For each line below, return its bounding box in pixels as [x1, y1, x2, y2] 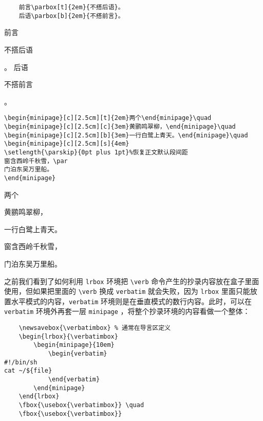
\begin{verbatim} [48, 350, 107, 358]
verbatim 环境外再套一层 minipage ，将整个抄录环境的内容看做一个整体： [4, 306, 250, 317]
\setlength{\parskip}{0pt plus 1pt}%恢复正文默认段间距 [4, 148, 188, 156]
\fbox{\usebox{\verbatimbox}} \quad [18, 401, 144, 409]
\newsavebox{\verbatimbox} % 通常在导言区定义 [18, 324, 171, 332]
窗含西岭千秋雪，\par [4, 157, 68, 165]
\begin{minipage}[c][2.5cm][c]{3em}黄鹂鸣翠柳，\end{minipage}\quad [4, 122, 236, 130]
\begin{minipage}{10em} [33, 341, 115, 349]
